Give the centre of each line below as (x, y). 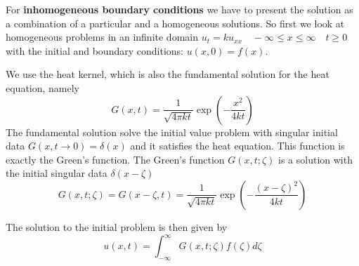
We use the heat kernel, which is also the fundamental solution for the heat (168, 74)
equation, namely (43, 87)
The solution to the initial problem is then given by (117, 226)
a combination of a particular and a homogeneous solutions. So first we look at (175, 23)
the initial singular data (57, 173)
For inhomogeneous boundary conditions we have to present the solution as (179, 9)
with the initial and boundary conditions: (94, 50)
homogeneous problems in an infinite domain (102, 37)
